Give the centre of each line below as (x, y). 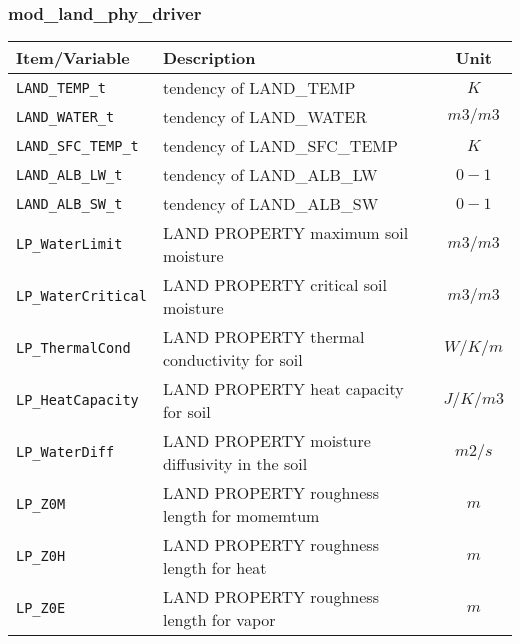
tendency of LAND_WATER (264, 117)
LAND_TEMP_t (61, 87)
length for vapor (219, 620)
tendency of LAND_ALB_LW (270, 175)
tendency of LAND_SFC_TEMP (280, 146)
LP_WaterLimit (69, 244)
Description (209, 58)
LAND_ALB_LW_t (69, 174)
